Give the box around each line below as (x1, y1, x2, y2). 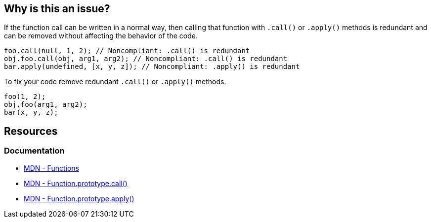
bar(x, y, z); (4, 108, 58, 117)
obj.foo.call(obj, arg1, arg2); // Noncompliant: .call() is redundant (4, 55, 288, 63)
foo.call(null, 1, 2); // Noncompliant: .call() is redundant (4, 47, 250, 55)
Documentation (4, 146, 65, 156)
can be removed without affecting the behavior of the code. (4, 32, 198, 40)
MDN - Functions (24, 163, 79, 172)
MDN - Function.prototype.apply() (24, 194, 134, 203)
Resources (4, 125, 58, 137)
